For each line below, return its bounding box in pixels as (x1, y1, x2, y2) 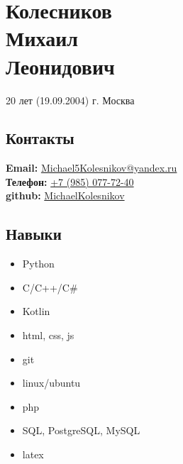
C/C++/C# (22, 280, 78, 294)
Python (22, 256, 55, 271)
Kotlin (22, 304, 50, 319)
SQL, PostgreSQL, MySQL (22, 423, 140, 438)
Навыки (6, 223, 62, 245)
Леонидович (6, 51, 115, 80)
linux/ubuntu (22, 375, 81, 390)
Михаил (6, 23, 79, 53)
